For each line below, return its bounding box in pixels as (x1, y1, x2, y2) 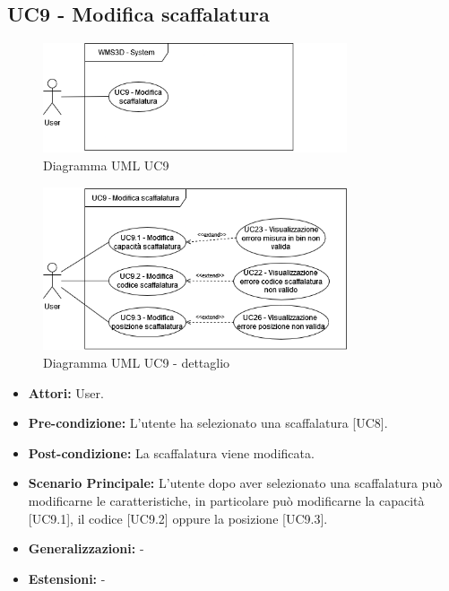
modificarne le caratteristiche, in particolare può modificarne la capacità (28, 491, 425, 509)
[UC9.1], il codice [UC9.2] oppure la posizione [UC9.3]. (28, 508, 328, 527)
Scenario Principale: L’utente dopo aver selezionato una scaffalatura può (28, 474, 443, 492)
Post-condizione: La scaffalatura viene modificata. (28, 443, 315, 462)
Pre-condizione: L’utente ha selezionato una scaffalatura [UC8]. (28, 413, 388, 432)
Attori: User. (28, 383, 104, 402)
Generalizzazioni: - (28, 539, 144, 558)
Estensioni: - (28, 569, 106, 587)
